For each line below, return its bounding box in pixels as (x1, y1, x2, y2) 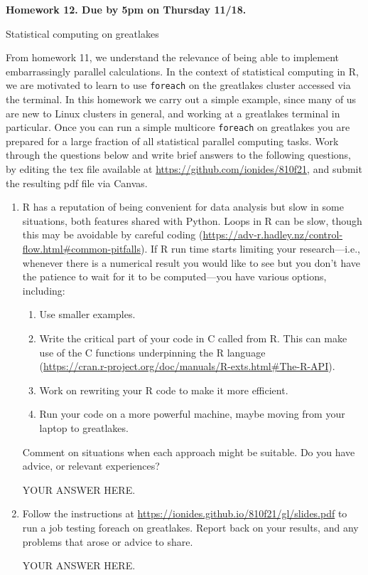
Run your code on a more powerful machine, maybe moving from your (39, 406, 345, 421)
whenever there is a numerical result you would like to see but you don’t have (22, 255, 360, 270)
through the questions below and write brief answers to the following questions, (6, 147, 351, 162)
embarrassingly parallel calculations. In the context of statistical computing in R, (6, 63, 359, 78)
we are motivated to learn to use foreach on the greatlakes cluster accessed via (6, 78, 351, 93)
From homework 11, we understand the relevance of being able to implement (6, 50, 340, 65)
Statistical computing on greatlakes (6, 26, 159, 41)
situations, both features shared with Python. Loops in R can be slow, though (22, 213, 362, 228)
